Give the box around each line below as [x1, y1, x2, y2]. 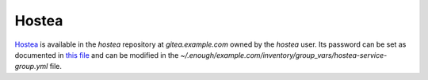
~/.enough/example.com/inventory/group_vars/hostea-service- [180, 50, 388, 59]
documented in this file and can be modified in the [14, 50, 179, 59]
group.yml [14, 62, 48, 71]
